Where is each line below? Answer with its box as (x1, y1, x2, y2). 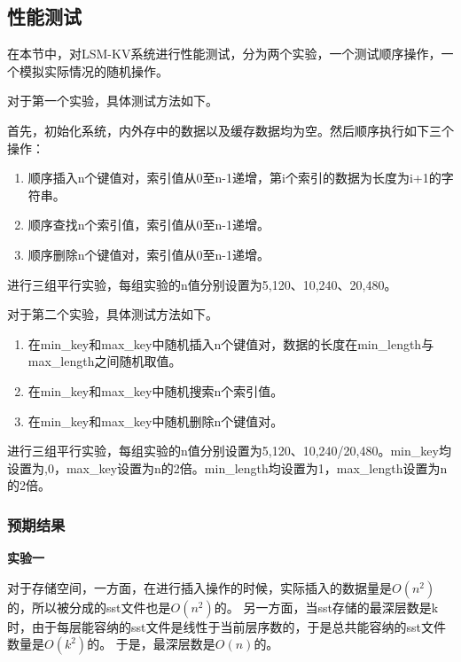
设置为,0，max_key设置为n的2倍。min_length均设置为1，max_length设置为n (7, 458, 448, 477)
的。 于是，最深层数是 (87, 635, 215, 653)
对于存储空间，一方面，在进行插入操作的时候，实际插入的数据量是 (7, 578, 392, 596)
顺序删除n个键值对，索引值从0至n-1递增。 (27, 245, 270, 263)
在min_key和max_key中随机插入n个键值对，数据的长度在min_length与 (27, 334, 434, 353)
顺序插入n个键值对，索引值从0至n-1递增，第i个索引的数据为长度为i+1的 (27, 168, 441, 187)
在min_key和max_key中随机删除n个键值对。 (27, 411, 284, 430)
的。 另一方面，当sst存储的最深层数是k (214, 597, 439, 616)
